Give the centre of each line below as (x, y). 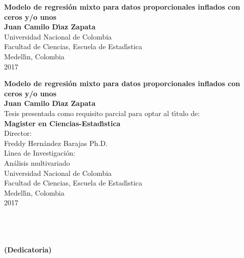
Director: (18, 133)
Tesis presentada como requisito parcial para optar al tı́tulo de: (102, 113)
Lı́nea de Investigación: (40, 153)
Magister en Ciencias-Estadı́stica (62, 123)
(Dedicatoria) (28, 249)
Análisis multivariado (37, 162)
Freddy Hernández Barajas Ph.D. (56, 143)
